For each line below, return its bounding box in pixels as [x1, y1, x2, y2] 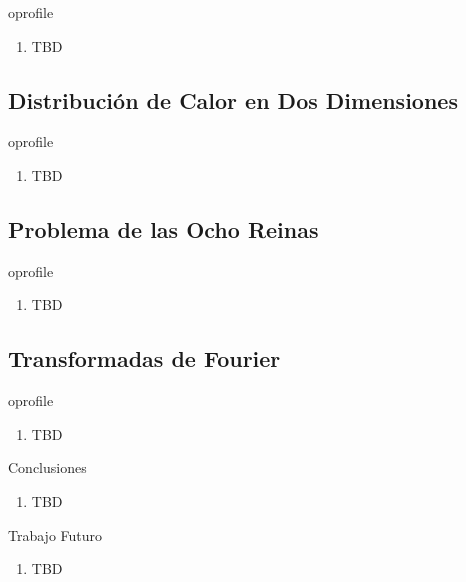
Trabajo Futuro [8, 524, 103, 545]
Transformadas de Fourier [8, 343, 281, 374]
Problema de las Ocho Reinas [8, 213, 319, 244]
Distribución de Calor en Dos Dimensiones [8, 84, 458, 115]
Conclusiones [8, 457, 87, 478]
